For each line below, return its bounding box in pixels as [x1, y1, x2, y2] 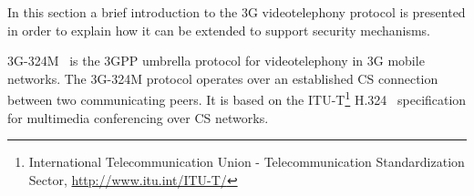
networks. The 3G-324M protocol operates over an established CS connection [7, 68, 438, 88]
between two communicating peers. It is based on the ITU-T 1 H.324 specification [7, 88, 467, 109]
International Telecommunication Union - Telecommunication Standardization [28, 152, 465, 171]
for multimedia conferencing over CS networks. [7, 108, 269, 127]
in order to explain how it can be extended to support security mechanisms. [7, 20, 431, 39]
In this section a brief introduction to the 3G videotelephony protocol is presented [7, 3, 466, 21]
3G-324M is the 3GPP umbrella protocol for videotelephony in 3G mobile [7, 51, 425, 70]
